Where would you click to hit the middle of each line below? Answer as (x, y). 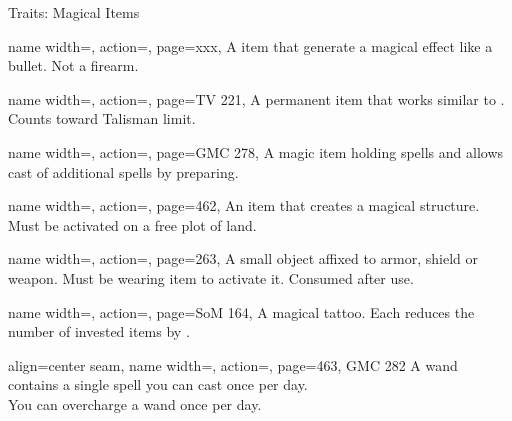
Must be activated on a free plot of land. (132, 224)
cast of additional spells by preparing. (123, 171)
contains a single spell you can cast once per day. (158, 384)
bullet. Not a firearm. (73, 65)
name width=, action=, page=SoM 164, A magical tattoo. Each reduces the (241, 311)
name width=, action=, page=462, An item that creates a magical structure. (244, 205)
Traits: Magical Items (74, 12)
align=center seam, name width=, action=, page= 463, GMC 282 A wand (233, 364)
